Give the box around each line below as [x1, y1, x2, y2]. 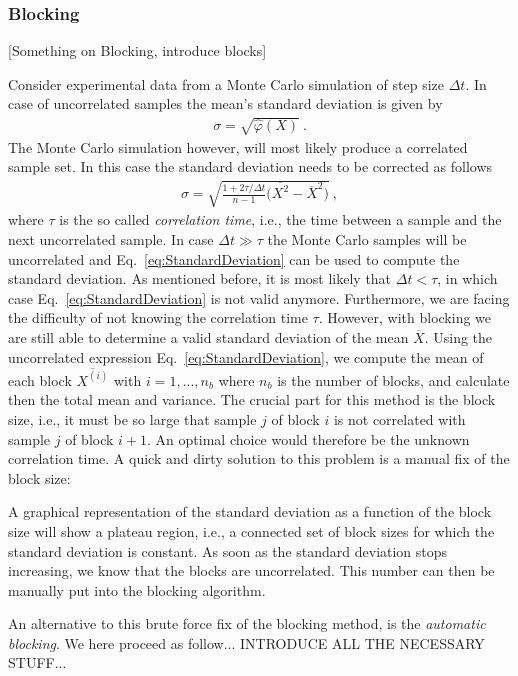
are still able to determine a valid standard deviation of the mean [8, 326, 409, 347]
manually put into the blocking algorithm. [8, 579, 266, 600]
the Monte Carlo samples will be [267, 228, 467, 249]
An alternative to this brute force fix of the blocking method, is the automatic [8, 613, 486, 634]
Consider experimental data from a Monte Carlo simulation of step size [8, 73, 445, 94]
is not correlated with [333, 408, 466, 429]
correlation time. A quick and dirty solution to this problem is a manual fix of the [8, 448, 510, 469]
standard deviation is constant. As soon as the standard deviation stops [8, 540, 448, 561]
